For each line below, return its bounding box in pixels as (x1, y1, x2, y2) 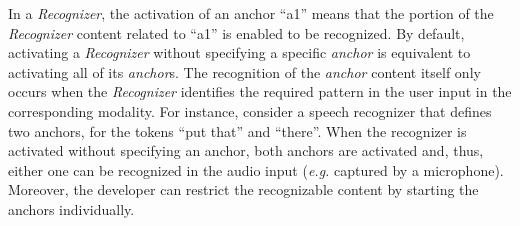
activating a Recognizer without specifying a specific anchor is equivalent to (8, 42, 471, 63)
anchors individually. (8, 198, 135, 219)
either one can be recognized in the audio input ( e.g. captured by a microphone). (8, 159, 504, 180)
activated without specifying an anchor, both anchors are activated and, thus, (8, 140, 484, 161)
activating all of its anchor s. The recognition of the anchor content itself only (8, 61, 481, 82)
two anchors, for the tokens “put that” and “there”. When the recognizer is (8, 120, 467, 141)
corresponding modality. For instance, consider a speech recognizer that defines (8, 100, 492, 121)
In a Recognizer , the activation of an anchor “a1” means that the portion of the (8, 3, 494, 23)
